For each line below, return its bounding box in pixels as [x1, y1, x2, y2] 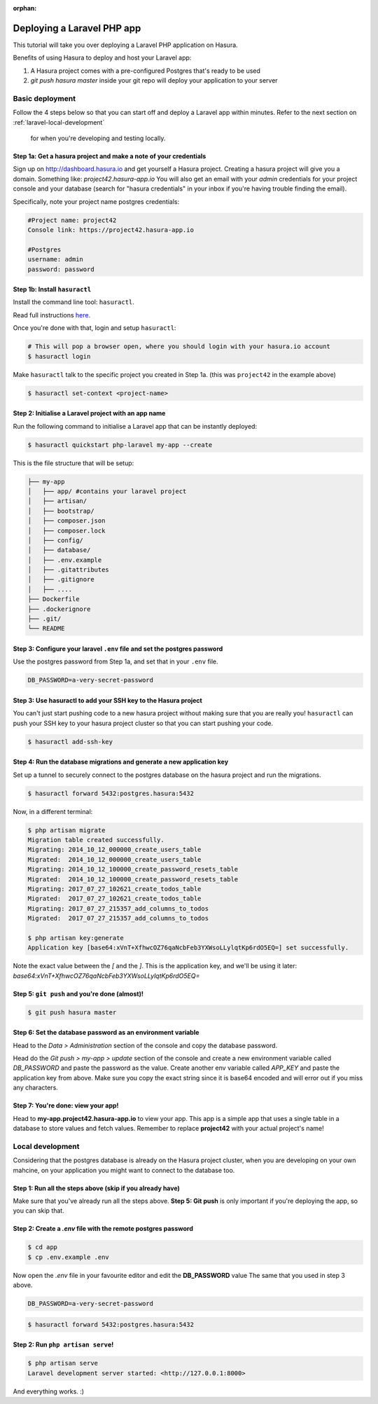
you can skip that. [13, 1206, 64, 1215]
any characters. [13, 1083, 59, 1092]
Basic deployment [13, 93, 76, 103]
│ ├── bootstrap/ [27, 507, 94, 515]
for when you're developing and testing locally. [30, 134, 166, 142]
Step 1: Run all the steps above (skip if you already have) [13, 1184, 180, 1192]
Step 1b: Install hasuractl [13, 285, 92, 294]
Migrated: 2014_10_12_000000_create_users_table [27, 855, 202, 863]
